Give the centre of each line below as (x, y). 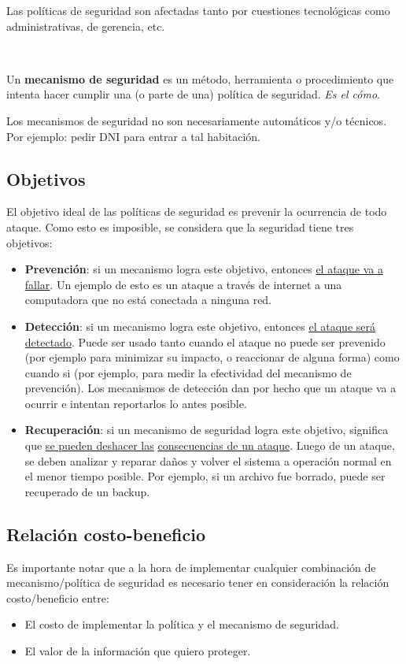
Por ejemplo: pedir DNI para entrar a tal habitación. (134, 136)
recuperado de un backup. (87, 491)
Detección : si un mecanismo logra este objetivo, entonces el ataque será (200, 326)
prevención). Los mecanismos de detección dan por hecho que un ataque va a (210, 388)
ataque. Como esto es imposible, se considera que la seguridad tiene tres (180, 226)
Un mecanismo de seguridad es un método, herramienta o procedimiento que (200, 78)
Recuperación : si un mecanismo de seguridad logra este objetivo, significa (207, 430)
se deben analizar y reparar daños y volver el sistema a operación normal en (208, 460)
